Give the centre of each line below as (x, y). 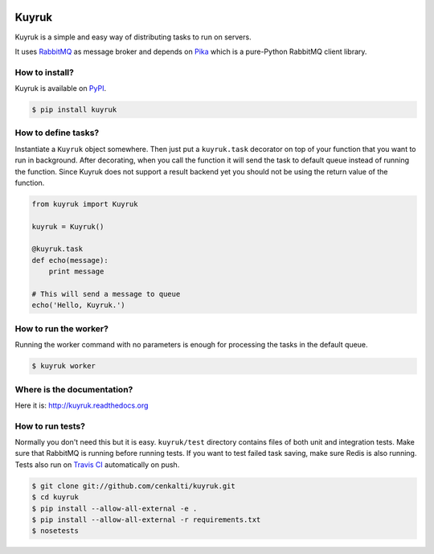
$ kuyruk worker (64, 366)
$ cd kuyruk (55, 497)
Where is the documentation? (74, 389)
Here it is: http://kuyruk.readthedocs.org (82, 405)
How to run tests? (50, 426)
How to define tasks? (57, 133)
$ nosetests (55, 531)
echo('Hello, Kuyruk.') (79, 305)
